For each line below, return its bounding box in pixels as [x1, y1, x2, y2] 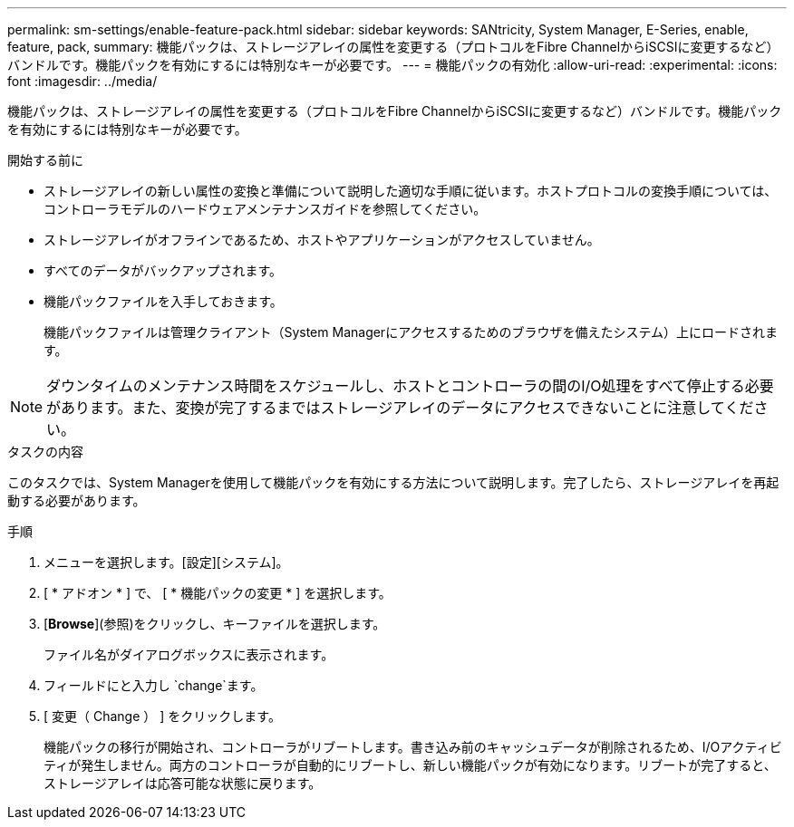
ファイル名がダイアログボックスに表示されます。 [44, 647, 334, 662]
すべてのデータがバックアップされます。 [44, 263, 283, 278]
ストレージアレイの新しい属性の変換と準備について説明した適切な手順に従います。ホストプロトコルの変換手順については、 [44, 183, 778, 198]
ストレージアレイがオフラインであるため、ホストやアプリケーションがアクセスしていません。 [44, 232, 600, 247]
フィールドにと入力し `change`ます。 [44, 678, 264, 693]
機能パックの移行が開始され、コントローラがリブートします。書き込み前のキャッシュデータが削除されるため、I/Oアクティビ [44, 739, 782, 755]
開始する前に [7, 152, 83, 168]
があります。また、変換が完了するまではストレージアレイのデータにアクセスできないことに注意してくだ [46, 399, 754, 417]
